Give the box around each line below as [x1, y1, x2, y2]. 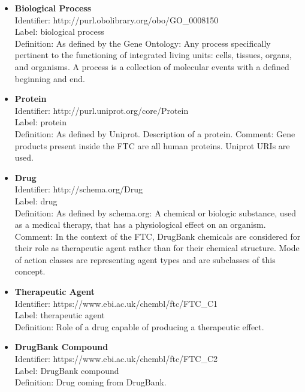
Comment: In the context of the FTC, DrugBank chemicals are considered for [14, 230, 301, 242]
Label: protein [14, 116, 67, 128]
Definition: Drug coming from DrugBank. [14, 376, 167, 388]
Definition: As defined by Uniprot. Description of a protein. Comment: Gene [14, 127, 295, 140]
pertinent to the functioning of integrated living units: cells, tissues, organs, [14, 49, 292, 61]
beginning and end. [14, 72, 85, 85]
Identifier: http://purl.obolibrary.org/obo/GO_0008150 [14, 13, 219, 26]
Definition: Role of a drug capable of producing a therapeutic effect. [14, 320, 264, 333]
